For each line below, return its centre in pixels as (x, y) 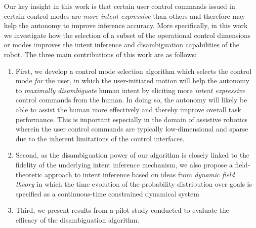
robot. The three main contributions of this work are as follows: (100, 54)
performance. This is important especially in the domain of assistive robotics (131, 119)
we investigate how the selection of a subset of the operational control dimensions (127, 35)
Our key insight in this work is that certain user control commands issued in (120, 6)
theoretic (29, 174)
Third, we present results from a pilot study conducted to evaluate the (122, 210)
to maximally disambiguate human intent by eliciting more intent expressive (130, 90)
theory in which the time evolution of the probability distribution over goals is (134, 184)
